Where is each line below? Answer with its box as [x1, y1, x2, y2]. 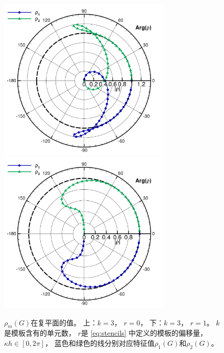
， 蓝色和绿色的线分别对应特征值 [45, 337, 155, 348]
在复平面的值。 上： [31, 317, 97, 327]
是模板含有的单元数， [4, 327, 76, 338]
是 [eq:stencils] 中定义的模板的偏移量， [81, 327, 208, 338]
